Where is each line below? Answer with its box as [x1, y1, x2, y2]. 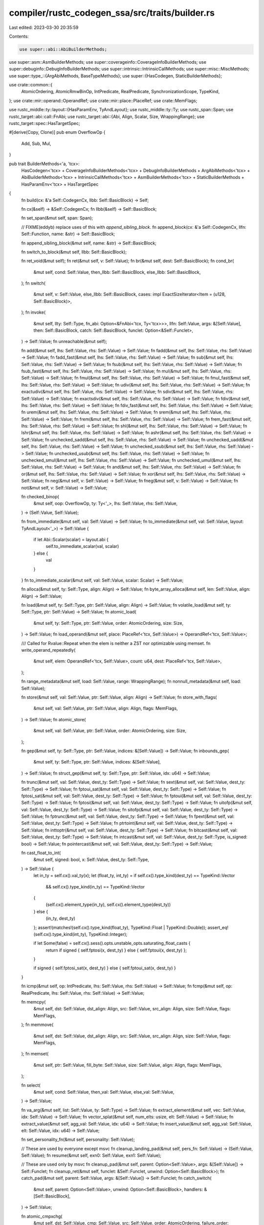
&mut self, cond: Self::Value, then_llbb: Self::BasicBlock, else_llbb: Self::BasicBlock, [33, 269, 201, 275]
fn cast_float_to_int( [21, 850, 61, 856]
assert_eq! [207, 924, 229, 931]
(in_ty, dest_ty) [45, 915, 76, 921]
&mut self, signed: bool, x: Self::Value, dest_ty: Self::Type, [33, 857, 149, 862]
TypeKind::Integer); [88, 931, 128, 937]
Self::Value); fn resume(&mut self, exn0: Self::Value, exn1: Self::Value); [21, 1152, 161, 1158]
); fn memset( [21, 1051, 49, 1057]
